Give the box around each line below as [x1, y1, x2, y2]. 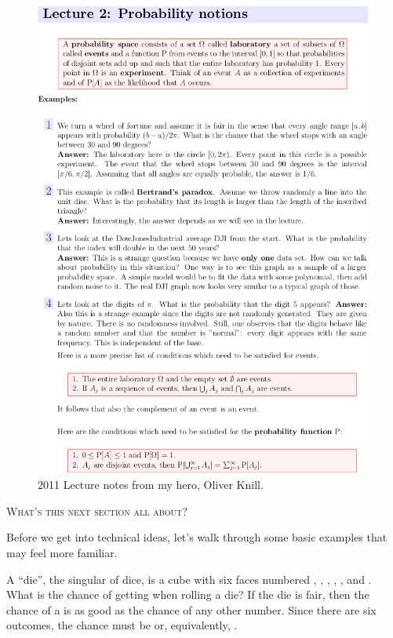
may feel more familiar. [6, 545, 118, 560]
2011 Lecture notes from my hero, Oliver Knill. [38, 476, 264, 493]
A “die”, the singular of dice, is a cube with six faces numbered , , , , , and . [6, 571, 372, 587]
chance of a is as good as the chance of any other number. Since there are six [6, 601, 377, 618]
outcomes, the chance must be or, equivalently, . [6, 617, 238, 633]
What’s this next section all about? [6, 502, 187, 519]
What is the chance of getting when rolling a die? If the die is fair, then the [6, 586, 369, 603]
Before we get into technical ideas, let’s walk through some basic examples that [6, 529, 388, 545]
